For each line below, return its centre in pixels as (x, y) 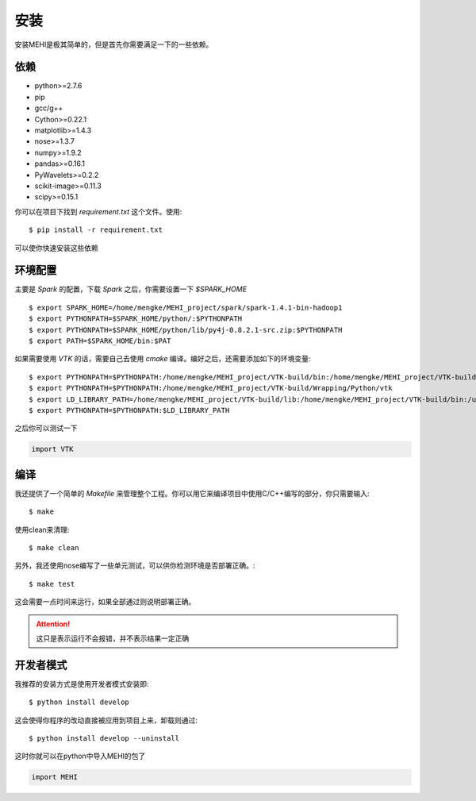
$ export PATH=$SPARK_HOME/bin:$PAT (100, 341)
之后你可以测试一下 (46, 428)
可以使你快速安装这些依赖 (56, 248)
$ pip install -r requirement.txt (96, 230)
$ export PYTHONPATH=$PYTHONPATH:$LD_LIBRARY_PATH (129, 410)
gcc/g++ (49, 108)
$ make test (52, 584)
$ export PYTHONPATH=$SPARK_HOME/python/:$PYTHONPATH (135, 319)
